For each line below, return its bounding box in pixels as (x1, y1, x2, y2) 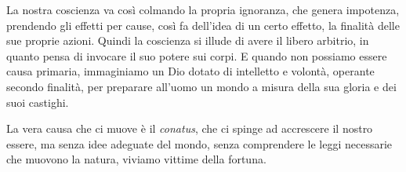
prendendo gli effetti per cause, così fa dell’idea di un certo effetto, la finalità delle (6, 16, 400, 33)
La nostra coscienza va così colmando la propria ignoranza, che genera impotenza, (6, 2, 400, 17)
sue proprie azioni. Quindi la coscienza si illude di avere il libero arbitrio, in (6, 32, 369, 49)
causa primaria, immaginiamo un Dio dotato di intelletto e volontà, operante (6, 63, 375, 79)
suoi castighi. (6, 93, 69, 110)
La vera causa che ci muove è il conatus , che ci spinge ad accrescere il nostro (6, 120, 373, 137)
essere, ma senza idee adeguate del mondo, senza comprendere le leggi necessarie (6, 135, 393, 152)
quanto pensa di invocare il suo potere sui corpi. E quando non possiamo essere (6, 47, 387, 64)
